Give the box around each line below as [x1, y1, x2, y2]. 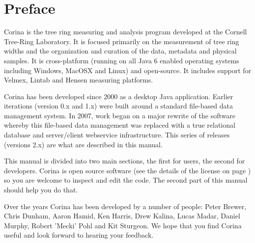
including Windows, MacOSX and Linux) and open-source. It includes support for [4, 65, 252, 75]
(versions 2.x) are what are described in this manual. [4, 139, 163, 149]
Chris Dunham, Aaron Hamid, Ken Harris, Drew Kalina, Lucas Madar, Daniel [4, 211, 240, 221]
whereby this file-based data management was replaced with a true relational [4, 120, 235, 130]
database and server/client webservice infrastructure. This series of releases [4, 130, 230, 140]
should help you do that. [4, 185, 78, 195]
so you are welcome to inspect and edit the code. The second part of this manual [4, 175, 248, 185]
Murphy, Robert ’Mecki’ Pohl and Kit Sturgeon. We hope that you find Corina [4, 220, 242, 230]
